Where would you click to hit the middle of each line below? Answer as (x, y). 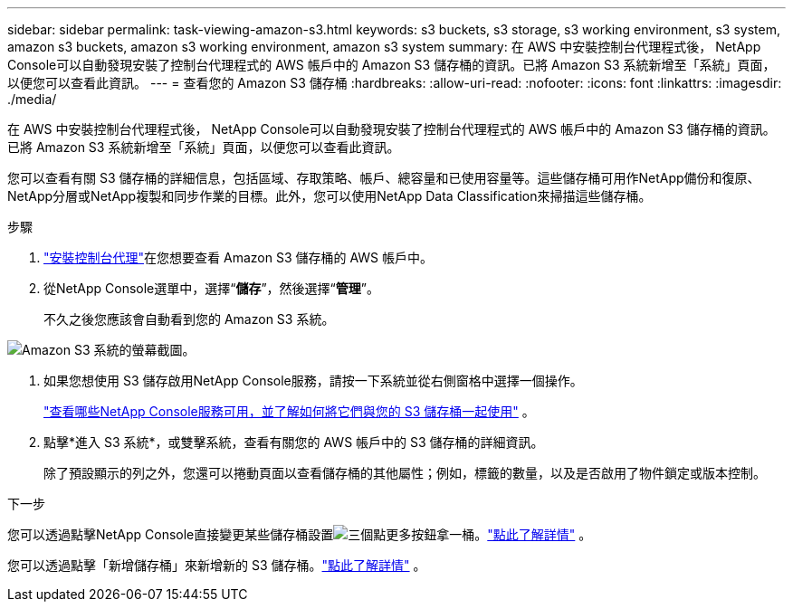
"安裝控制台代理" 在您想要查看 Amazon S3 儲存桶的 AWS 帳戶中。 (238, 257)
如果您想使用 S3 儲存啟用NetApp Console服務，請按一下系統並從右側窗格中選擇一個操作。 (313, 381)
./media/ (32, 99)
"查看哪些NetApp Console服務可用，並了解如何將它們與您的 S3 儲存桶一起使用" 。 (289, 411)
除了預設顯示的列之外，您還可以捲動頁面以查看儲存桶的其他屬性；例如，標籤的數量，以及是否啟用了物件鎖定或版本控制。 (405, 473)
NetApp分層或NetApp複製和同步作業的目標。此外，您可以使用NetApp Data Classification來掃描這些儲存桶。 (330, 196)
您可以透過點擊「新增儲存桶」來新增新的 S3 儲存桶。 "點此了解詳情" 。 (217, 565)
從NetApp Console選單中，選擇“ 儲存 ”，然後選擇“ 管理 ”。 (211, 288)
